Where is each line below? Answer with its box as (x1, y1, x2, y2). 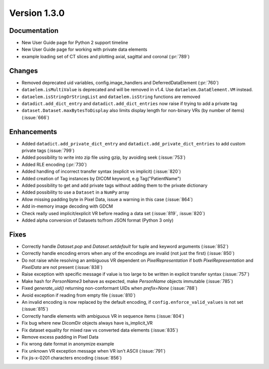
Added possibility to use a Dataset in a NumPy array (21, 189, 130, 195)
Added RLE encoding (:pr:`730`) (21, 161, 87, 167)
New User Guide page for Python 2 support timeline (21, 40, 129, 46)
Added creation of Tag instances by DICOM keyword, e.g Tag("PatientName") (21, 175, 181, 181)
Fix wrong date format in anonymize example (21, 341, 115, 347)
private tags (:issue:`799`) (21, 147, 75, 153)
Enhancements (9, 127, 57, 136)
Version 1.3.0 (9, 7, 65, 18)
